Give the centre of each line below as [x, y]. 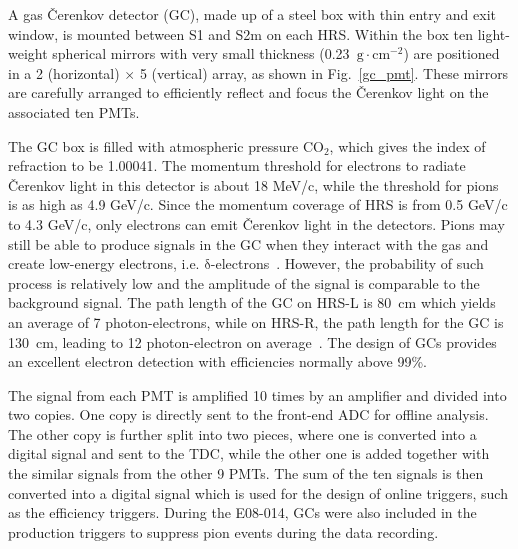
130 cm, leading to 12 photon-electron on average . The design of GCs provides [252, 341]
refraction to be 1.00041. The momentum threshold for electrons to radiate [237, 165]
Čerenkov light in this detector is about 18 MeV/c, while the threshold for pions [253, 184]
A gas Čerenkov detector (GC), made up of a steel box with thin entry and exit [252, 14]
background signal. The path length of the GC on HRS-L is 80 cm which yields [252, 302]
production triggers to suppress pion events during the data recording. [223, 531]
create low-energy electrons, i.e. [104, 263]
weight [28, 53]
